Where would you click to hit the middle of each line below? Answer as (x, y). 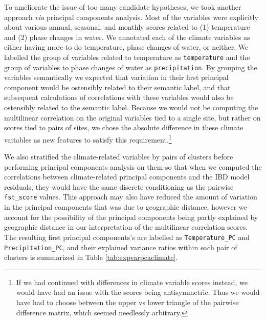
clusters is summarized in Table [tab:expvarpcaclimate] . (91, 257)
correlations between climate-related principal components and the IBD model (127, 177)
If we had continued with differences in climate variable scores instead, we (132, 282)
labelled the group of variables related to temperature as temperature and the (127, 57)
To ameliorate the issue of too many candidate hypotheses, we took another (123, 7)
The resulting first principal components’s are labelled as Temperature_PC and (127, 237)
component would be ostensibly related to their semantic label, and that (117, 87)
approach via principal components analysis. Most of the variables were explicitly (131, 17)
